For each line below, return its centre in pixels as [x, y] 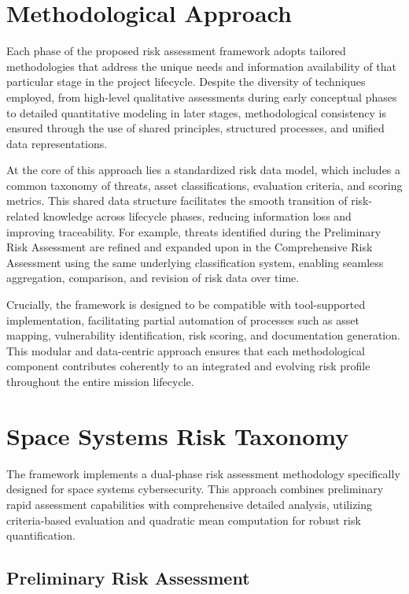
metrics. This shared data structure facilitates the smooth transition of [177, 200]
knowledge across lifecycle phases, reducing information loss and [197, 216]
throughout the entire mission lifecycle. [100, 381]
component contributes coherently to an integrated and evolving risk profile [188, 366]
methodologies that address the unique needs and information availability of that [201, 66]
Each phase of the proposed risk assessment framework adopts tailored [176, 51]
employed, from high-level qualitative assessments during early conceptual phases [202, 97]
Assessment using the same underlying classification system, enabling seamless [195, 262]
